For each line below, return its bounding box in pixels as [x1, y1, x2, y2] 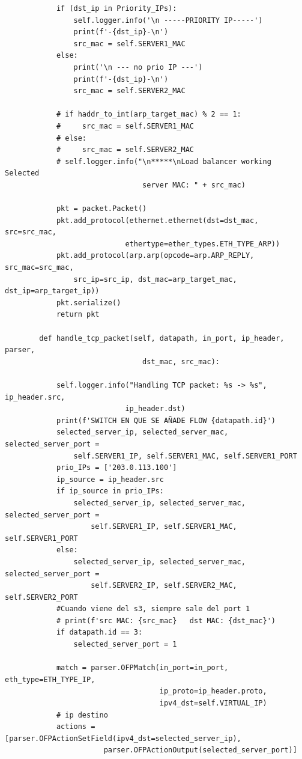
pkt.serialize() [56, 298, 121, 307]
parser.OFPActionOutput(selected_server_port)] [103, 746, 297, 755]
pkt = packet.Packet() [56, 204, 147, 213]
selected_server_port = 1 [73, 640, 177, 649]
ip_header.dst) [125, 404, 186, 413]
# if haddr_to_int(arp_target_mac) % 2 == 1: [56, 110, 241, 119]
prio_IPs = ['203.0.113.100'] [56, 463, 177, 472]
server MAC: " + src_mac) [142, 180, 246, 189]
